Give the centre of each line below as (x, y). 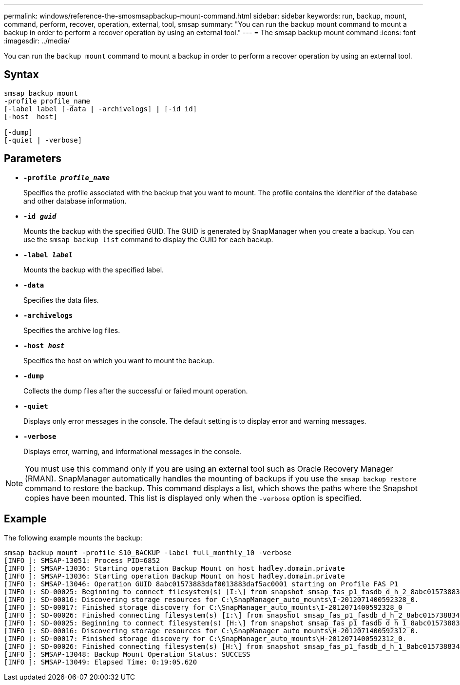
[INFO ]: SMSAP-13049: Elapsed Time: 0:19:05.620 (101, 662)
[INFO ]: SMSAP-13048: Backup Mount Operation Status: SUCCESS (127, 654)
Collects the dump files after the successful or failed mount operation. (136, 391)
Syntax (21, 75)
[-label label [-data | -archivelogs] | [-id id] (101, 109)
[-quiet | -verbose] (43, 140)
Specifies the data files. (61, 300)
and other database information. (75, 201)
